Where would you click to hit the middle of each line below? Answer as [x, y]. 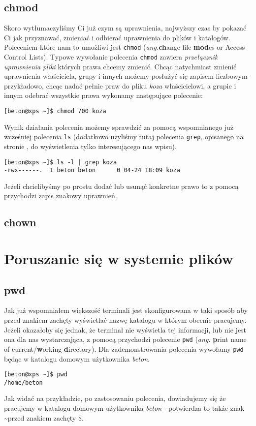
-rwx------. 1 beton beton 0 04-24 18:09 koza [92, 170]
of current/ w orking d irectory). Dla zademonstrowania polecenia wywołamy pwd [124, 349]
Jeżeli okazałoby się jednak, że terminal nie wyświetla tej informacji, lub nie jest [125, 329]
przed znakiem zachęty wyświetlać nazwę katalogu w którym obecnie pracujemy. [125, 320]
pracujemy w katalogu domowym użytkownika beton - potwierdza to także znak [124, 408]
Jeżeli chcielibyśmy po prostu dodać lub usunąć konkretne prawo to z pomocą [121, 186]
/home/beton [23, 382]
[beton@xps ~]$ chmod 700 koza [55, 111]
